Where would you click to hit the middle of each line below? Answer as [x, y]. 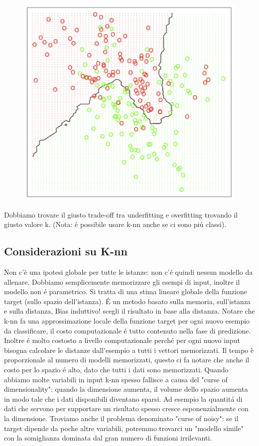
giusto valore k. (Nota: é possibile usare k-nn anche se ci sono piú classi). [115, 224]
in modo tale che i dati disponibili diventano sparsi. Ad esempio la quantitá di [123, 398]
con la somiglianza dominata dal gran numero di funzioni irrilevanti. [108, 438]
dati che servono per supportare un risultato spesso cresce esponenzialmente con [126, 408]
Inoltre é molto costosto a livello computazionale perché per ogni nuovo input [122, 340]
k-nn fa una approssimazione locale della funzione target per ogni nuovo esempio [127, 320]
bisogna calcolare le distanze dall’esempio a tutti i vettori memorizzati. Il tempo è [129, 350]
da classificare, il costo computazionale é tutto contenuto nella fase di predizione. [128, 330]
